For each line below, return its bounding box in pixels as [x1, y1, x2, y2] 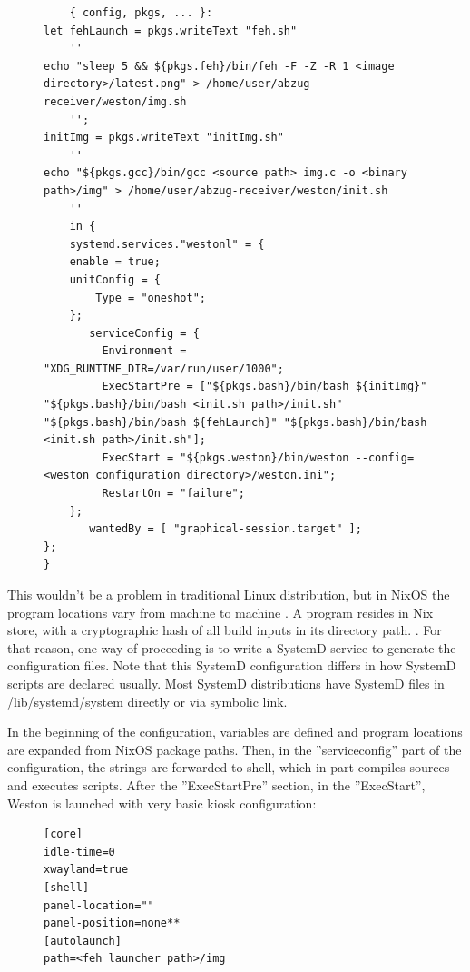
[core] [44, 828, 83, 841]
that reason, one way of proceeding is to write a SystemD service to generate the [7, 638, 456, 657]
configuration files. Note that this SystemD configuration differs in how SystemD [7, 656, 456, 675]
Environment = [102, 344, 187, 358]
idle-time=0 [44, 845, 115, 858]
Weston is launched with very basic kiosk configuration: [7, 793, 317, 812]
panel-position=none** [44, 917, 181, 930]
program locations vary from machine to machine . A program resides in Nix [7, 602, 434, 621]
